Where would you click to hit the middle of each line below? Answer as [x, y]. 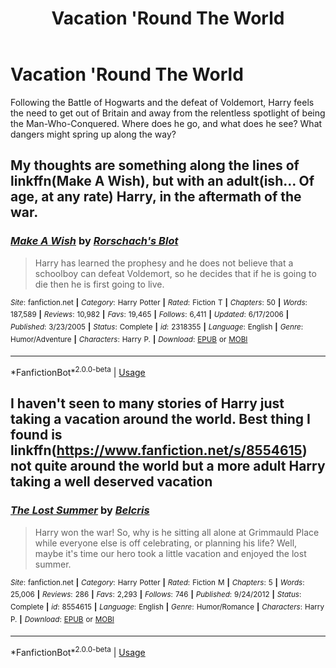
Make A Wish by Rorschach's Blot [94, 241]
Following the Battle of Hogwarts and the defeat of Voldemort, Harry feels [162, 102]
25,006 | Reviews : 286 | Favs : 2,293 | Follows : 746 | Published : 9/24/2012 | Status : [156, 595]
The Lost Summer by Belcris [80, 510]
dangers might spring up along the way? [93, 134]
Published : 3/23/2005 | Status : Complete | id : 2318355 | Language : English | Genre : [157, 327]
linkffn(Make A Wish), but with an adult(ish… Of [162, 181]
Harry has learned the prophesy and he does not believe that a [164, 263]
